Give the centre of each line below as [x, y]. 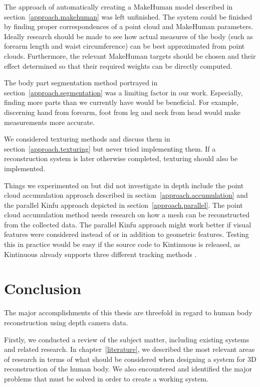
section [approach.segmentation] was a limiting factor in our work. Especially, [123, 92]
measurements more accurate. [50, 122]
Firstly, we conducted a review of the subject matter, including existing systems [127, 339]
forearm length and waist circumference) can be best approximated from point [124, 46]
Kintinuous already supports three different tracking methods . [100, 254]
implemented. [25, 168]
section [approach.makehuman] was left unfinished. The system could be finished [128, 16]
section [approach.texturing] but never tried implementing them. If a [110, 148]
